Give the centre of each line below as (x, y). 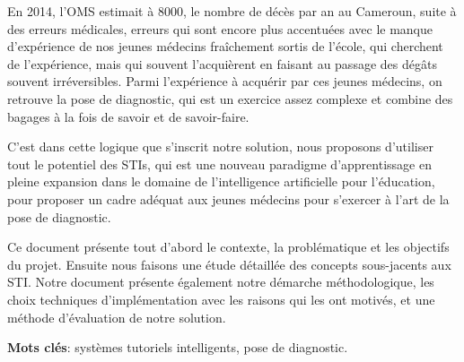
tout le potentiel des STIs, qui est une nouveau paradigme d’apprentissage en (219, 164)
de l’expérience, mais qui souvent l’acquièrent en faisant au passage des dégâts (222, 63)
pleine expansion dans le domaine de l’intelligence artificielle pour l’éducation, (221, 181)
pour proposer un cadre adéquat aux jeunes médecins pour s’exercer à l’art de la (228, 198)
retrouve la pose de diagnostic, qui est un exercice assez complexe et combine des (230, 98)
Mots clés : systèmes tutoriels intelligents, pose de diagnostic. (178, 347)
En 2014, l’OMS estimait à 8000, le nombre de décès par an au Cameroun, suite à (232, 11)
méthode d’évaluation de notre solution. (117, 317)
